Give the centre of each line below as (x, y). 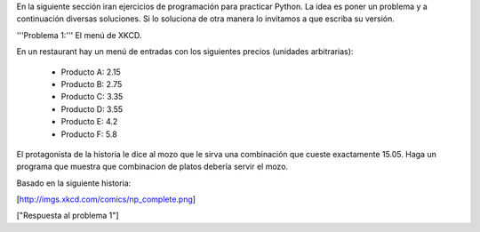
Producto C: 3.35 (92, 97)
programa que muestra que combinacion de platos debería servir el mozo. (152, 167)
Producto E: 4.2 (89, 122)
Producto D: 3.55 (92, 109)
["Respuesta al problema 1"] (68, 216)
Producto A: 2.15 (91, 72)
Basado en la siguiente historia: (74, 183)
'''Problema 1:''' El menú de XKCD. (79, 35)
